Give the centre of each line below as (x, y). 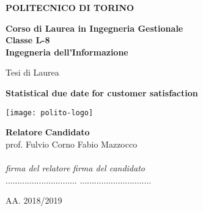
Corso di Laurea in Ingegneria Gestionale (94, 28)
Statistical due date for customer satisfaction (102, 92)
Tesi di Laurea (32, 72)
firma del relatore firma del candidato (75, 168)
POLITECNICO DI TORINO (70, 7)
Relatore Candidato (48, 132)
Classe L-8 (28, 40)
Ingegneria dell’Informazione (67, 52)
